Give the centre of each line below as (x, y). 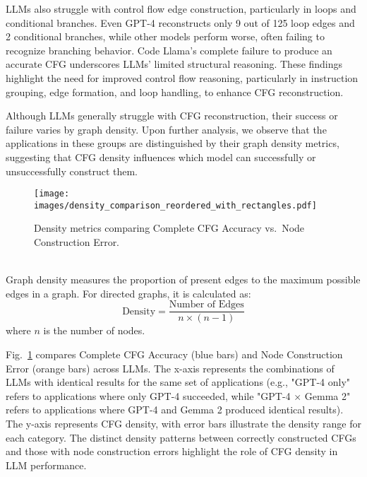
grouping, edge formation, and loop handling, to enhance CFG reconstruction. (175, 92)
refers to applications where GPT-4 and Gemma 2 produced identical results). (175, 410)
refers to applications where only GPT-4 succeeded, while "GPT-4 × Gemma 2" (178, 395)
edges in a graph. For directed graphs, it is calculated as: (128, 293)
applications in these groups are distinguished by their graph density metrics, (173, 143)
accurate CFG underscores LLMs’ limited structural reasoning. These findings (174, 64)
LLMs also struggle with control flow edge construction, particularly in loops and (181, 8)
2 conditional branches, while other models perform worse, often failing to (165, 36)
